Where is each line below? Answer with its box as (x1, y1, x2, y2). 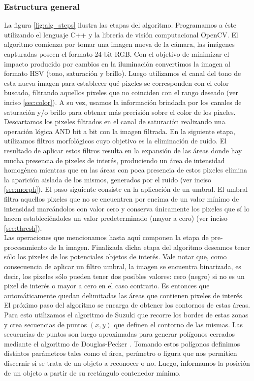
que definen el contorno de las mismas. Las (114, 319, 243, 329)
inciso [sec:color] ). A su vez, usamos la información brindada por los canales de (4, 97, 242, 107)
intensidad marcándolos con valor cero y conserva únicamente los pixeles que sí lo (4, 203, 250, 213)
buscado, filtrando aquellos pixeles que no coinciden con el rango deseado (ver (4, 87, 239, 98)
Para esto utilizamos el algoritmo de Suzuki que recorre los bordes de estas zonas (4, 310, 249, 320)
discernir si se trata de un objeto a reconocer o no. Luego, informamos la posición (4, 358, 250, 368)
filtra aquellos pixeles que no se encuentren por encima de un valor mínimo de (4, 193, 239, 204)
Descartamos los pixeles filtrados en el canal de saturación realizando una (4, 116, 225, 127)
